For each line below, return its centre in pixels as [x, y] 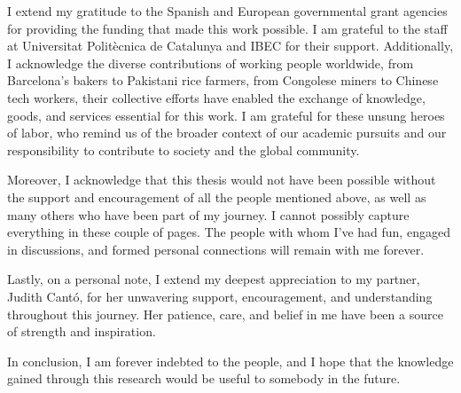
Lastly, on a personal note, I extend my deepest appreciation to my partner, [214, 279]
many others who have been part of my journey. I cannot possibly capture [208, 214]
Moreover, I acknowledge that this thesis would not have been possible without [222, 180]
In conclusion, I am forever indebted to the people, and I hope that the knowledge [230, 361]
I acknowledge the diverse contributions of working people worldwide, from [211, 63]
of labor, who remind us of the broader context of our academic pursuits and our [227, 133]
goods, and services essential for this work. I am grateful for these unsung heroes [226, 115]
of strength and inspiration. [82, 331]
